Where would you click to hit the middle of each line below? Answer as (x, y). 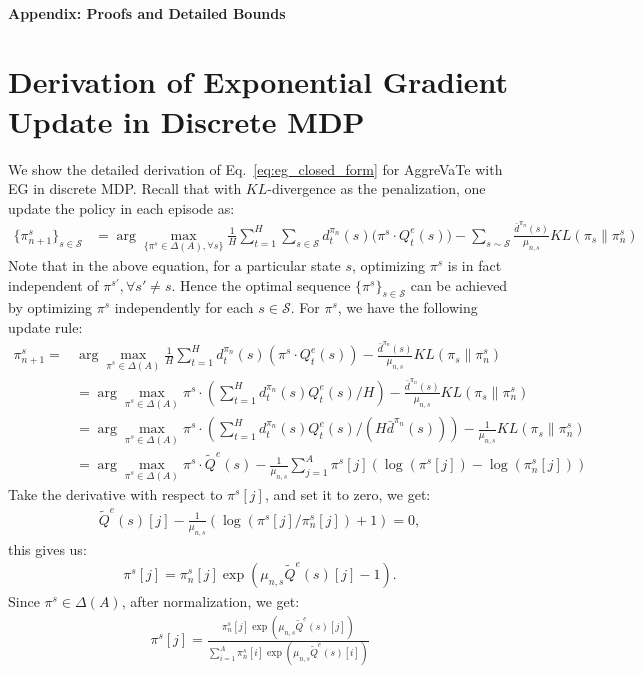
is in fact (474, 265)
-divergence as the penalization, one (376, 188)
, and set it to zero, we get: (347, 494)
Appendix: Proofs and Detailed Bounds (147, 12)
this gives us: (47, 548)
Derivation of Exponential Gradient (258, 81)
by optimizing (50, 307)
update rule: (45, 327)
